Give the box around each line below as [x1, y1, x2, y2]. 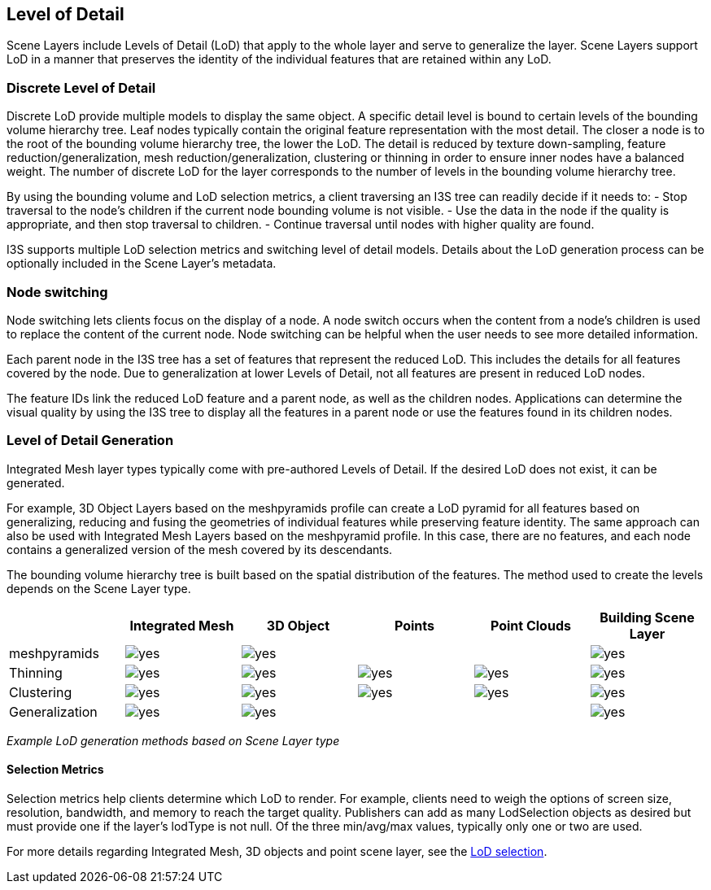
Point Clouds [490, 617, 571, 634]
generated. [7, 475, 65, 490]
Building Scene [600, 609, 695, 626]
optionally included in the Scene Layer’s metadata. [7, 256, 277, 271]
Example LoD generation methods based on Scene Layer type [7, 733, 340, 748]
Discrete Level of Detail [7, 79, 156, 96]
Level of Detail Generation [7, 432, 174, 449]
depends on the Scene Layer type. [7, 581, 191, 596]
